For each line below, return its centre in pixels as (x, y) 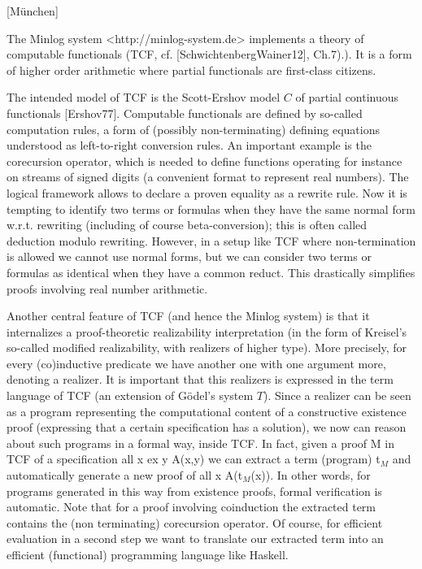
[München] (33, 11)
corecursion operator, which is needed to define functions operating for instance (204, 161)
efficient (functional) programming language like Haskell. (148, 554)
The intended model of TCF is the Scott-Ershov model (144, 97)
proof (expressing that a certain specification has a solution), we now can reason (207, 427)
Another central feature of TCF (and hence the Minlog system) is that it (188, 316)
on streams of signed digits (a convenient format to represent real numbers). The (208, 177)
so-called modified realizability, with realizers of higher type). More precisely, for (207, 347)
